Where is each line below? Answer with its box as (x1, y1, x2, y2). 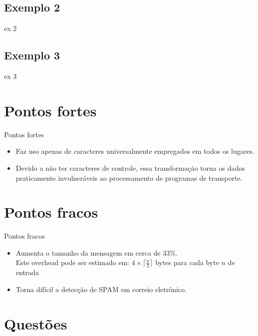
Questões (4, 313, 67, 334)
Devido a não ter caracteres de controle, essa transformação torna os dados (15, 162, 245, 173)
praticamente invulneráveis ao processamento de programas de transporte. (15, 172, 243, 183)
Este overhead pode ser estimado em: (15, 257, 129, 268)
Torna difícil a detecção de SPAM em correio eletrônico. (15, 284, 187, 294)
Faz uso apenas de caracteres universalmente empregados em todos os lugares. (15, 146, 255, 156)
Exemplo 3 (4, 47, 60, 63)
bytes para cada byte (155, 257, 219, 268)
